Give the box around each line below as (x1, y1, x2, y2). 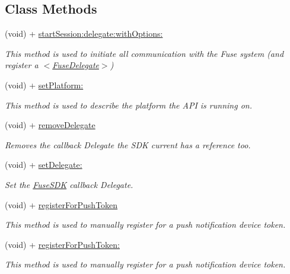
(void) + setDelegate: (5, 158, 82, 171)
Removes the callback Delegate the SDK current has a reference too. (5, 138, 251, 151)
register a (5, 59, 39, 71)
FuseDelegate (52, 59, 99, 71)
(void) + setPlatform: (5, 78, 84, 91)
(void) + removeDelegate (5, 119, 95, 131)
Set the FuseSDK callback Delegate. (5, 178, 133, 190)
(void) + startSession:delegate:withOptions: (5, 27, 163, 40)
